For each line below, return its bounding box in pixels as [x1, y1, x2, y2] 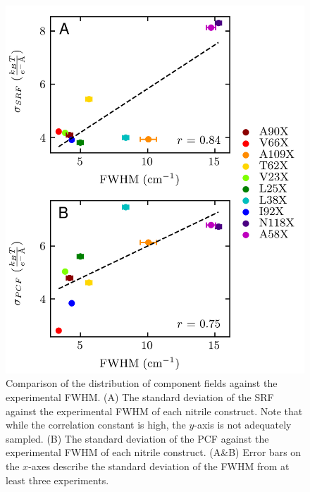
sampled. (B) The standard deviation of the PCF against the [6, 431, 269, 445]
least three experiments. [6, 472, 109, 487]
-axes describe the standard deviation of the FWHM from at [28, 459, 290, 473]
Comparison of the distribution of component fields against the [6, 376, 278, 390]
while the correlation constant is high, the [6, 417, 186, 432]
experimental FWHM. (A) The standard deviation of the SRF [6, 390, 274, 405]
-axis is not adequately [194, 417, 292, 432]
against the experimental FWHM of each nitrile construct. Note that [6, 403, 303, 418]
